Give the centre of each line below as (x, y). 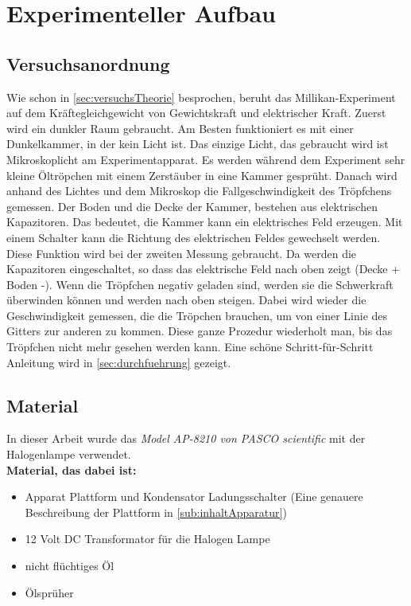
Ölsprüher (49, 592)
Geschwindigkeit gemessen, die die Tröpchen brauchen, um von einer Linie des (197, 315)
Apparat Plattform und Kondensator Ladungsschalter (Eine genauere (194, 497)
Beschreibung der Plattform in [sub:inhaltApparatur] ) (156, 512)
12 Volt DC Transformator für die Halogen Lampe (147, 539)
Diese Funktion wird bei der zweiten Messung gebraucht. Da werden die (182, 253)
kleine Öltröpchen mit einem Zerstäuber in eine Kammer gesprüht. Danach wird (202, 175)
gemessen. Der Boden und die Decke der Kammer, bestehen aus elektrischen (192, 206)
